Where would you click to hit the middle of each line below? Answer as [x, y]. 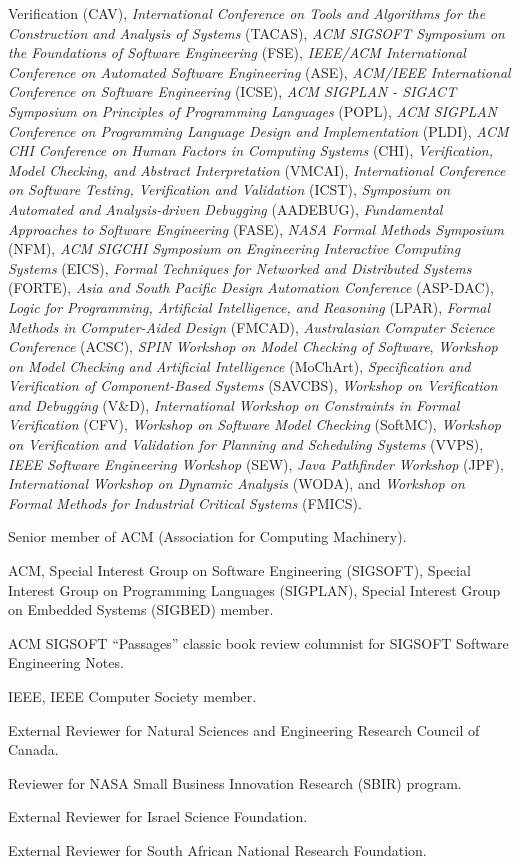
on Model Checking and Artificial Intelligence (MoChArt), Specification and [239, 365]
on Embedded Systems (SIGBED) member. [141, 609]
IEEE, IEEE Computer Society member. [132, 696]
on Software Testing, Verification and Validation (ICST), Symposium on [229, 189]
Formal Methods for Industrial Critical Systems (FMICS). [185, 502]
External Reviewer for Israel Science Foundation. [158, 816]
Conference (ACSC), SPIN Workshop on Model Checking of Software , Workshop [253, 346]
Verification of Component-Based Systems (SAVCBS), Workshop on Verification [253, 385]
